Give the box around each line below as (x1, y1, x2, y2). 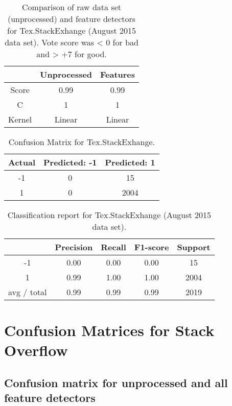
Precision (55, 241, 93, 253)
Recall (101, 241, 126, 253)
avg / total (8, 286, 47, 298)
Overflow (4, 340, 68, 361)
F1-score (134, 241, 169, 253)
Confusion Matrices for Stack (4, 320, 215, 341)
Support (177, 241, 211, 253)
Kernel (8, 113, 32, 125)
